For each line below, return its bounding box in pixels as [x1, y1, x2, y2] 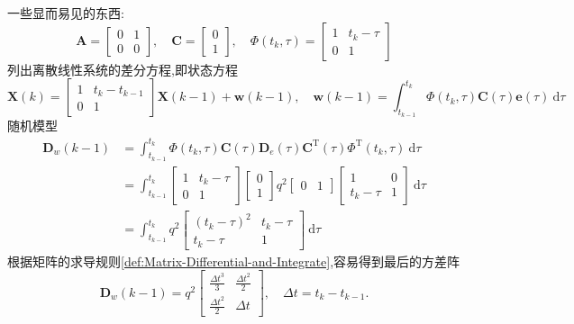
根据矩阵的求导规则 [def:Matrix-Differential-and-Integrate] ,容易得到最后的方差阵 [7, 251, 460, 270]
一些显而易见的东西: [7, 4, 124, 22]
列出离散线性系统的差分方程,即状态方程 [7, 59, 238, 78]
